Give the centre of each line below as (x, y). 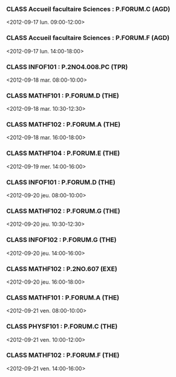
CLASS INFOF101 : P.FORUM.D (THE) (61, 182)
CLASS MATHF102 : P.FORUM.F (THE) (63, 355)
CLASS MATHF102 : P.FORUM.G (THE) (63, 211)
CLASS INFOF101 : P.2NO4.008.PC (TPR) (67, 67)
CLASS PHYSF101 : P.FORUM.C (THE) (62, 327)
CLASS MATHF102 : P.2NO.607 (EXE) (62, 269)
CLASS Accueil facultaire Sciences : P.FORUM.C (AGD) (88, 9)
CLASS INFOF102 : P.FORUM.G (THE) (61, 240)
